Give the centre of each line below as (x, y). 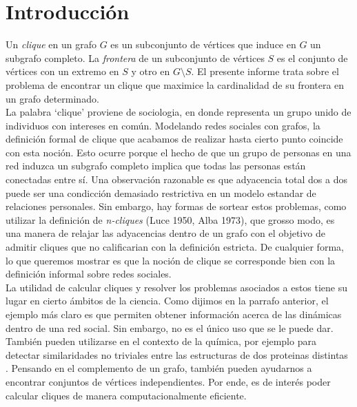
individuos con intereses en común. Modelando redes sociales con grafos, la (163, 125)
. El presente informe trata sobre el (265, 71)
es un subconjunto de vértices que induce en (203, 44)
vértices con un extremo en (62, 71)
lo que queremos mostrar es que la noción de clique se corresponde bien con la (171, 260)
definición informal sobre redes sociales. (89, 274)
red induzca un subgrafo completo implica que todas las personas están (156, 166)
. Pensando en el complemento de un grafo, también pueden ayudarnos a (159, 368)
